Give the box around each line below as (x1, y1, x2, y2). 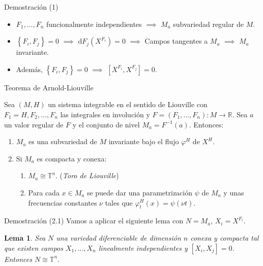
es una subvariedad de (28, 136, 97, 147)
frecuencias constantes (28, 197, 97, 208)
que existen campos (4, 242, 63, 253)
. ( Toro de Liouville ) (55, 170, 119, 181)
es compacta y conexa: (37, 153, 107, 163)
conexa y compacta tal (190, 232, 259, 243)
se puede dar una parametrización (86, 187, 192, 197)
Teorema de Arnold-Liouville (4, 82, 94, 92)
